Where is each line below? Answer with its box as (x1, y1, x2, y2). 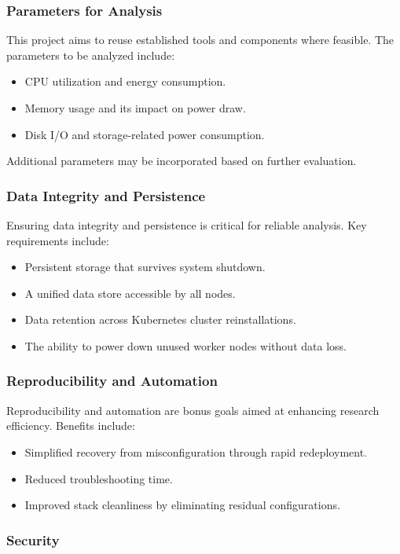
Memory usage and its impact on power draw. (24, 100, 246, 116)
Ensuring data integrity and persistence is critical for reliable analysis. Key (6, 217, 367, 233)
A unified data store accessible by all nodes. (24, 284, 236, 301)
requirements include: (6, 232, 109, 248)
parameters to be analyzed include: (6, 46, 175, 63)
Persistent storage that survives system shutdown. (24, 259, 266, 275)
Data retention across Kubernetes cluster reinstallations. (24, 311, 296, 328)
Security (6, 530, 60, 549)
